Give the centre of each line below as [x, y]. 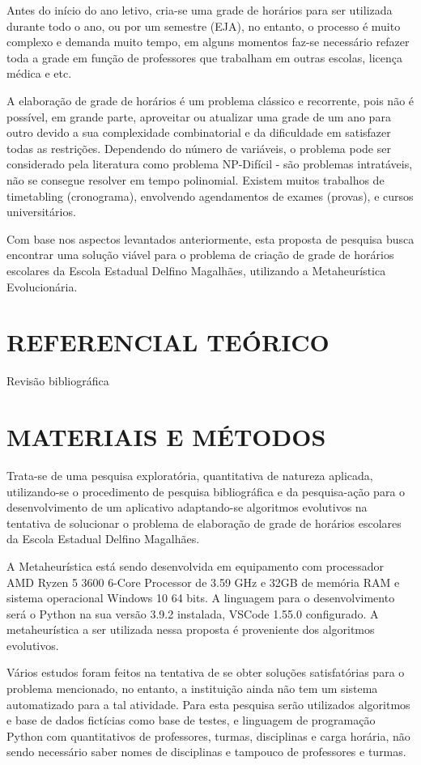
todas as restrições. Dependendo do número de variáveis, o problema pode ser [199, 148]
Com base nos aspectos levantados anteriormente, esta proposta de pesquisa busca [210, 238]
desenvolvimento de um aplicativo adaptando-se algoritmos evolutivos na [187, 507]
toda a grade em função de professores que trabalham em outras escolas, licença [205, 57]
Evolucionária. [42, 286]
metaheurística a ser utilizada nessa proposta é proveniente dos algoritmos [191, 629]
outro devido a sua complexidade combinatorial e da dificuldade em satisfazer [199, 132]
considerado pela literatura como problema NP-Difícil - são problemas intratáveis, [210, 164]
